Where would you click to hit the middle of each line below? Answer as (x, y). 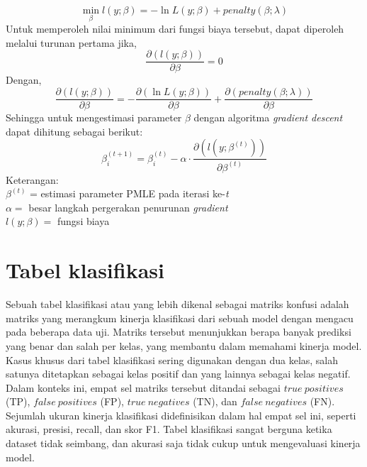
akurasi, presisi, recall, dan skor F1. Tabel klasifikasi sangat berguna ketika (169, 429)
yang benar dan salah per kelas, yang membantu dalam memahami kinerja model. (184, 345)
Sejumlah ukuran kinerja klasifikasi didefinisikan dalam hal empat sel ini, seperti (181, 415)
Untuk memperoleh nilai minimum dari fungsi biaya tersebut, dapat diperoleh (175, 29)
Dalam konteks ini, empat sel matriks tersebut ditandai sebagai (143, 387)
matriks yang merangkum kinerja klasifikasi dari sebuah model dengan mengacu (180, 318)
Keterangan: (32, 179)
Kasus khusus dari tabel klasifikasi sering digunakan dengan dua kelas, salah (172, 359)
